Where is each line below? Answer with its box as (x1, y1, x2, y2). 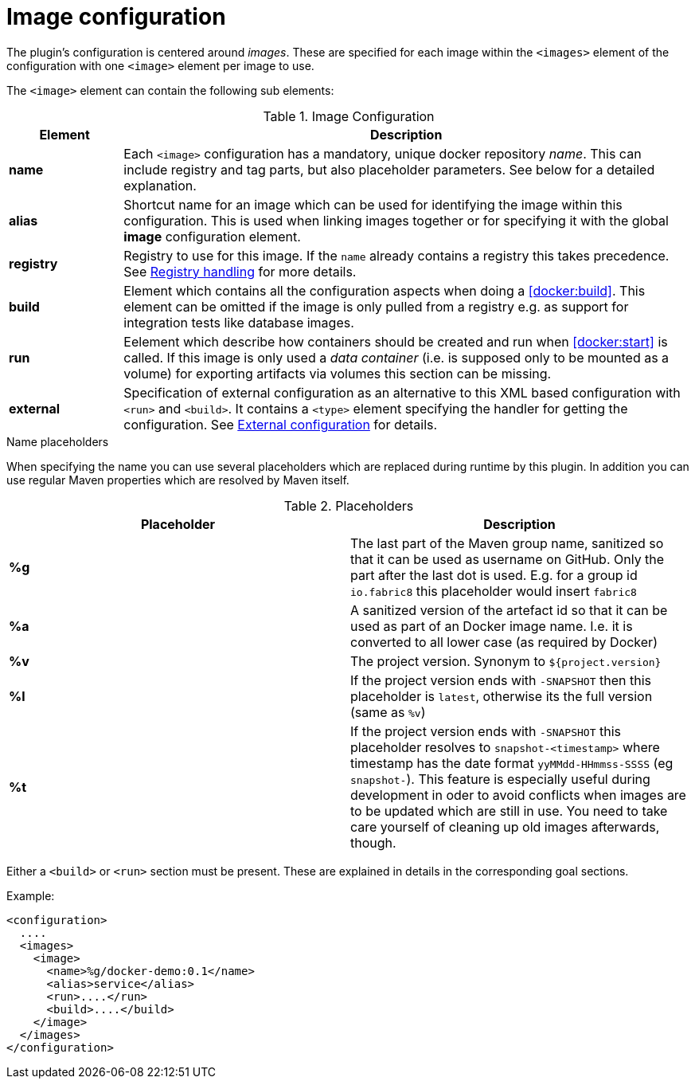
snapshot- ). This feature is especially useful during (350, 770, 650, 787)
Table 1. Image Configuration (263, 108, 435, 124)
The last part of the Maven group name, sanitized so (350, 535, 664, 551)
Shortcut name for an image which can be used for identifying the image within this (123, 196, 623, 213)
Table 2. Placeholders (283, 497, 414, 514)
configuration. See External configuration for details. (123, 416, 438, 433)
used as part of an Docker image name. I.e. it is (350, 617, 633, 634)
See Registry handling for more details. (123, 263, 357, 280)
